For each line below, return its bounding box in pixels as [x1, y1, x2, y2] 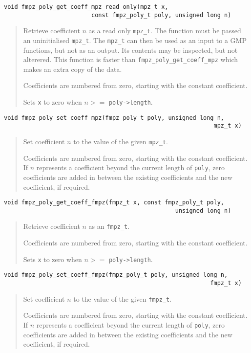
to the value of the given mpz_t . [73, 136, 168, 147]
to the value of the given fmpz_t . [73, 293, 172, 304]
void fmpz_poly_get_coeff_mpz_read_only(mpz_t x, [4, 3, 168, 10]
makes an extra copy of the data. [23, 64, 122, 74]
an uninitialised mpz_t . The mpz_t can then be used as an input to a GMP [23, 35, 247, 45]
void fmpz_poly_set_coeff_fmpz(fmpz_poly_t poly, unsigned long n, [4, 271, 228, 279]
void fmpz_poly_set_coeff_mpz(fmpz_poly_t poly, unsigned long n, [4, 114, 225, 121]
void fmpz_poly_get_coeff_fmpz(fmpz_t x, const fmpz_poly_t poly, [4, 199, 225, 206]
